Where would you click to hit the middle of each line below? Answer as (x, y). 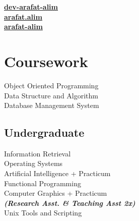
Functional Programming (43, 183)
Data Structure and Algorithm (51, 95)
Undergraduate (44, 132)
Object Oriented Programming (51, 85)
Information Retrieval (38, 153)
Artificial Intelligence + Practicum (57, 173)
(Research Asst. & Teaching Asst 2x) (70, 203)
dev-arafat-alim (31, 7)
